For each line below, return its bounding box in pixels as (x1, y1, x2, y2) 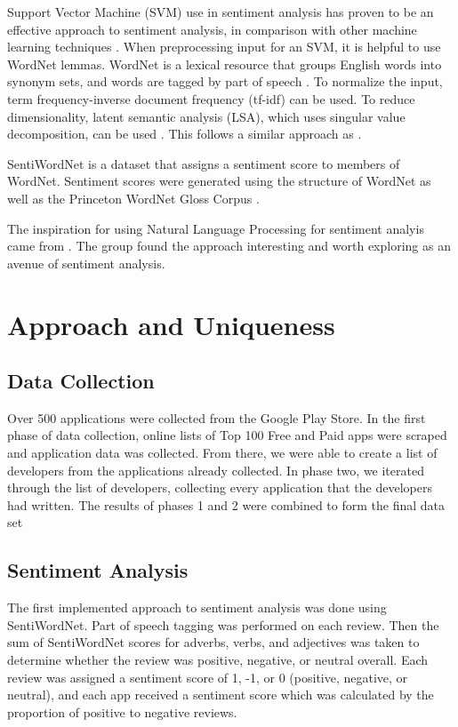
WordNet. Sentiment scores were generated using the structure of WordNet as (7, 172, 431, 190)
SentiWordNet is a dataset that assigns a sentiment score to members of (7, 154, 400, 172)
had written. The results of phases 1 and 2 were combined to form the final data (7, 495, 446, 514)
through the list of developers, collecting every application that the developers (7, 478, 432, 497)
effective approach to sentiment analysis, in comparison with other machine (7, 20, 417, 38)
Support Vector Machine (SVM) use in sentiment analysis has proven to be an (7, 3, 434, 20)
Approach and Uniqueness (7, 306, 335, 342)
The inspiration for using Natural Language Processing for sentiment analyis (7, 219, 424, 237)
